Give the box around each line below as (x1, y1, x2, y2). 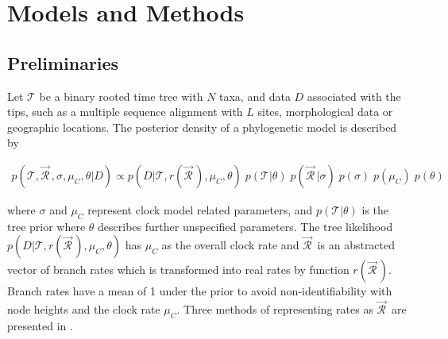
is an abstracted (317, 237, 396, 253)
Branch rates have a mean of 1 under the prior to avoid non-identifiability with (7, 283, 392, 299)
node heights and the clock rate (7, 301, 160, 318)
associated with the (307, 87, 401, 104)
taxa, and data (219, 87, 291, 104)
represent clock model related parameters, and (87, 201, 313, 218)
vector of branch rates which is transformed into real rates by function (7, 261, 350, 278)
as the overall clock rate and (161, 237, 299, 253)
